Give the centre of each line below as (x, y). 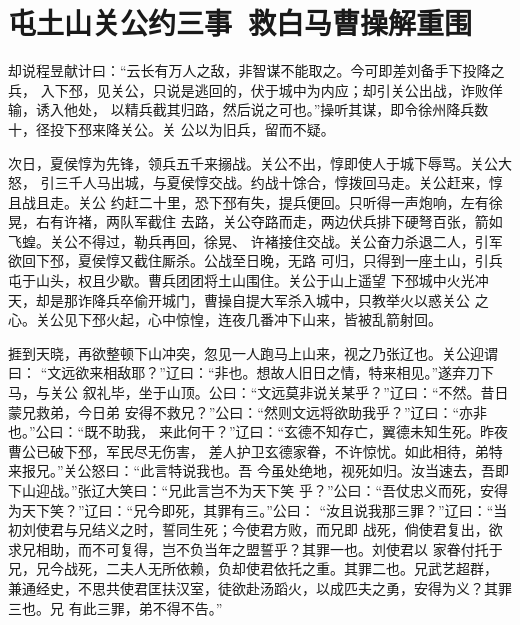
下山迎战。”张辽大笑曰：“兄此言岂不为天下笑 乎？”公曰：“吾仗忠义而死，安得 (258, 490)
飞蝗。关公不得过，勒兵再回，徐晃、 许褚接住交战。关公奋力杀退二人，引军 (255, 240)
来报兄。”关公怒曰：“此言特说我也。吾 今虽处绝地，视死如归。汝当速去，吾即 (258, 470)
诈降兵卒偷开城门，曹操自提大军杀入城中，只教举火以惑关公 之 (283, 299)
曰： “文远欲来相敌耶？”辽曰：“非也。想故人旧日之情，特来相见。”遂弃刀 (244, 372)
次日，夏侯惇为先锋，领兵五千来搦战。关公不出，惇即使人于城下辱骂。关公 (253, 162)
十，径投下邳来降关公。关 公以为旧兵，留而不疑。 (171, 128)
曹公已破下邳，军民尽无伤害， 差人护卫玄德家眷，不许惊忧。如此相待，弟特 (255, 450)
